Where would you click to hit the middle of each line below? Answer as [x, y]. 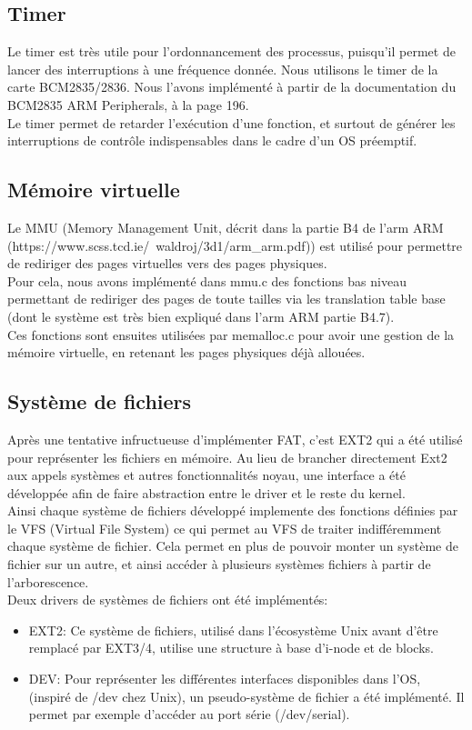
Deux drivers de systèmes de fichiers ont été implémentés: [168, 600]
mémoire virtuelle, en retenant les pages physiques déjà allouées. [186, 352]
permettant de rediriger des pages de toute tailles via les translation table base [226, 299]
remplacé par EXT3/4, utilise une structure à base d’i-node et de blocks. [231, 648]
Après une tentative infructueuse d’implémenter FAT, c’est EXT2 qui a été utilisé [235, 439]
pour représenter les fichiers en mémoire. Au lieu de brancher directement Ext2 [227, 457]
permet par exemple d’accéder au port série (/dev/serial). [189, 714]
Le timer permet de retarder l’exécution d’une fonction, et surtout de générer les [231, 122]
